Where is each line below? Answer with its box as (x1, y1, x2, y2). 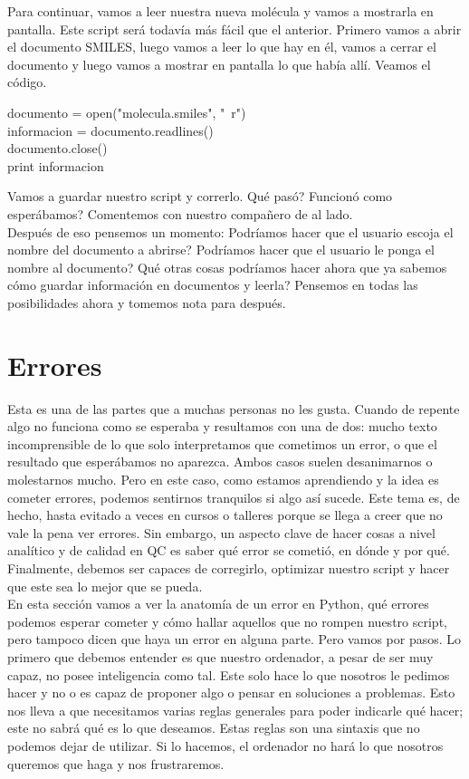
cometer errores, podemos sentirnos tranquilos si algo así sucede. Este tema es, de (7, 487, 460, 506)
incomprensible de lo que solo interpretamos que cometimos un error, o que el (7, 434, 437, 453)
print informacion (7, 156, 104, 175)
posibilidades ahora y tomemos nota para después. (7, 293, 286, 312)
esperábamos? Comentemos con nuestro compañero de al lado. (7, 204, 353, 223)
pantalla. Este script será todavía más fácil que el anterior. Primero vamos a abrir (7, 19, 462, 38)
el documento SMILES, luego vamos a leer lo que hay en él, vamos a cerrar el (7, 37, 436, 56)
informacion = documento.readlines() (7, 120, 214, 139)
